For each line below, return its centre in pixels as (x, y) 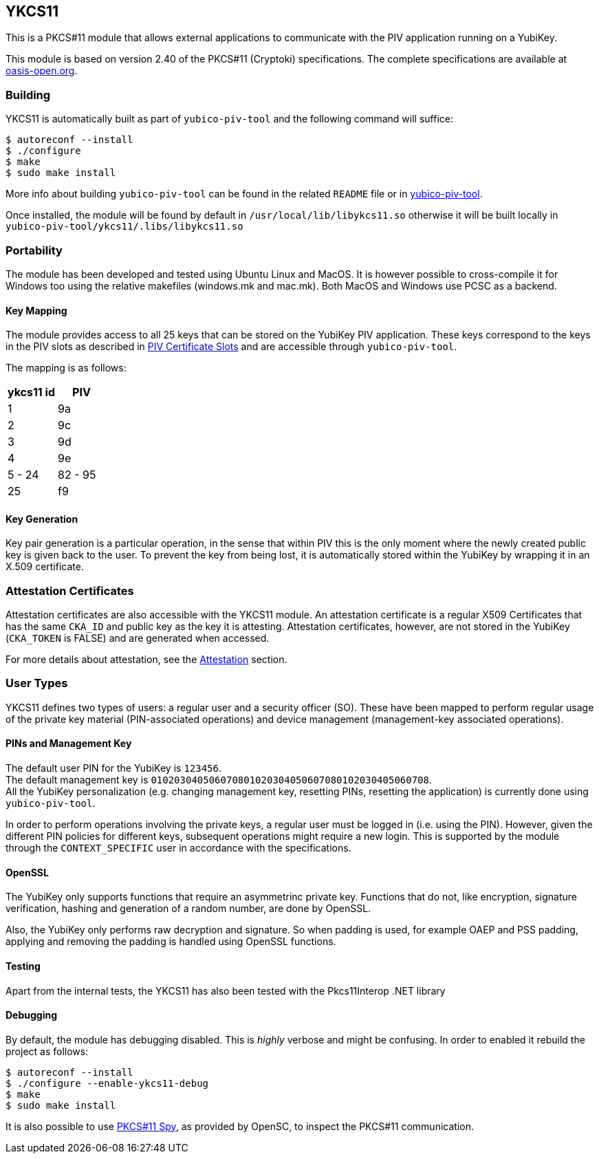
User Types (37, 683)
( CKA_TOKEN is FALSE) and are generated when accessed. (138, 638)
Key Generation (42, 519)
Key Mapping (36, 310)
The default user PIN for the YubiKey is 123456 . (114, 768)
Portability (34, 250)
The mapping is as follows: (66, 368)
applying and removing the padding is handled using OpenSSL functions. (171, 942)
